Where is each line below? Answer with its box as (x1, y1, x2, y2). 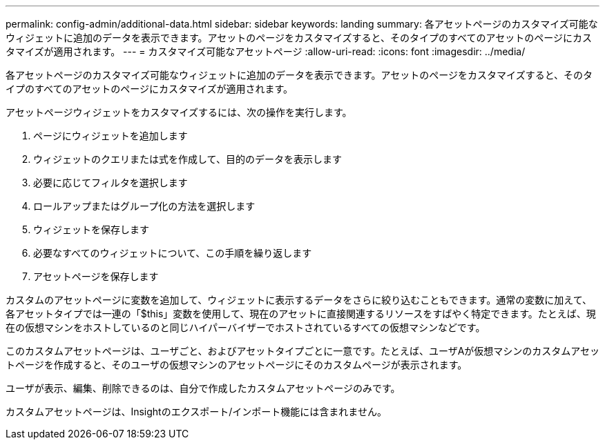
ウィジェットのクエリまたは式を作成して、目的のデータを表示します (33, 153, 342, 165)
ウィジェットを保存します (33, 224, 149, 235)
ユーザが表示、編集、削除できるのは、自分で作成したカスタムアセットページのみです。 (6, 382, 401, 394)
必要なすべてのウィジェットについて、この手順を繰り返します (33, 247, 312, 259)
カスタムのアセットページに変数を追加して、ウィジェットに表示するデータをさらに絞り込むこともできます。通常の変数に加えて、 (6, 294, 592, 306)
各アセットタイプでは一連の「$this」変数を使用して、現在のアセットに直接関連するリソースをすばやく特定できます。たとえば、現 (6, 308, 596, 319)
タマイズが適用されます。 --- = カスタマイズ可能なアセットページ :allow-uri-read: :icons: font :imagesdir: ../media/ (6, 46, 526, 57)
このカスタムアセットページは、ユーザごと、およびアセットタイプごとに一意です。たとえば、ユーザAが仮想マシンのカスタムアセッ (6, 345, 600, 357)
